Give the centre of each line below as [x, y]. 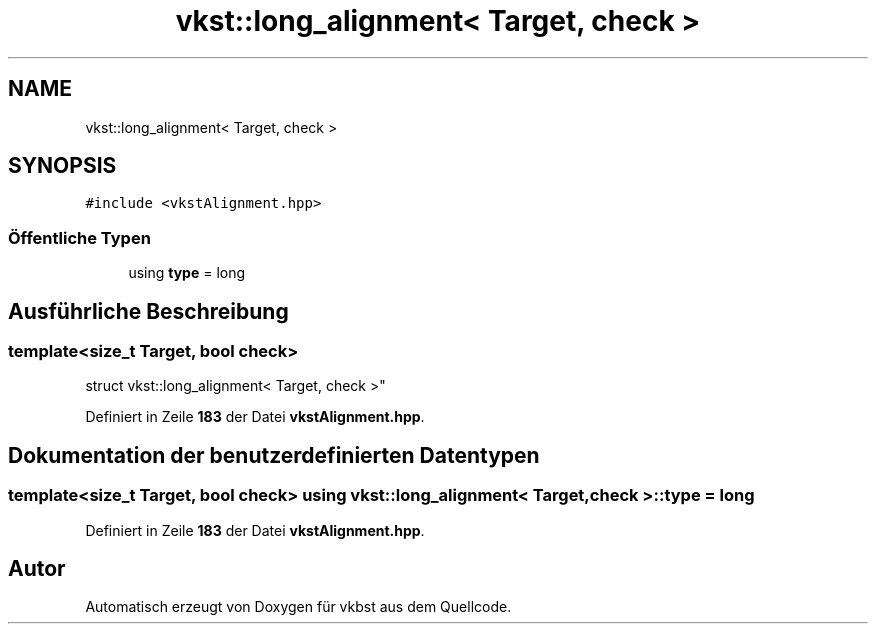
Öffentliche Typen [79, 237]
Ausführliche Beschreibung [148, 311]
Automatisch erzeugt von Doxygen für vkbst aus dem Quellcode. [298, 607]
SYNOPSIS [62, 166]
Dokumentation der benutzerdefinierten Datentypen [274, 455]
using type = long [187, 273]
